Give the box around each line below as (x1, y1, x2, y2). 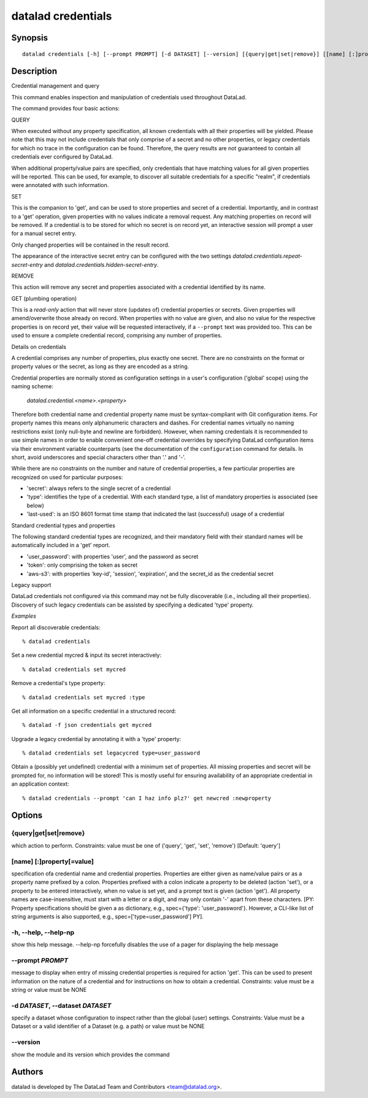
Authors (11, 1067, 44, 1077)
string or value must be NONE (11, 986, 87, 993)
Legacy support (11, 582, 52, 588)
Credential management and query (11, 82, 99, 90)
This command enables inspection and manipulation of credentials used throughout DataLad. (11, 93, 247, 101)
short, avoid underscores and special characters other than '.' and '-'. (11, 453, 186, 461)
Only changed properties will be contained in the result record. (11, 241, 170, 248)
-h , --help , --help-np (11, 928, 75, 937)
